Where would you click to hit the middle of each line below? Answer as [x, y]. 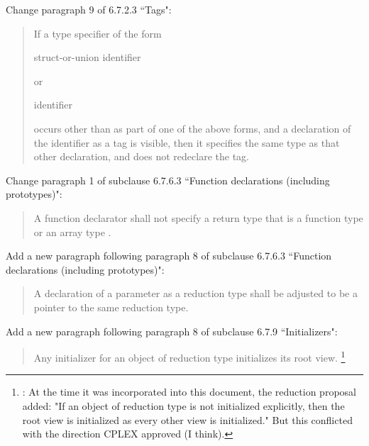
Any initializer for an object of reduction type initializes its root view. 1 [189, 356]
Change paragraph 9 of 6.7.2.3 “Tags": [89, 9]
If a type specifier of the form [98, 33]
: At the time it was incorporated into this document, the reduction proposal [189, 392]
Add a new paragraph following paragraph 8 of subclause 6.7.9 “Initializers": [172, 331]
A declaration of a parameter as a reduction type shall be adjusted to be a [195, 293]
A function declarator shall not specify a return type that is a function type [198, 217]
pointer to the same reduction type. [111, 307]
